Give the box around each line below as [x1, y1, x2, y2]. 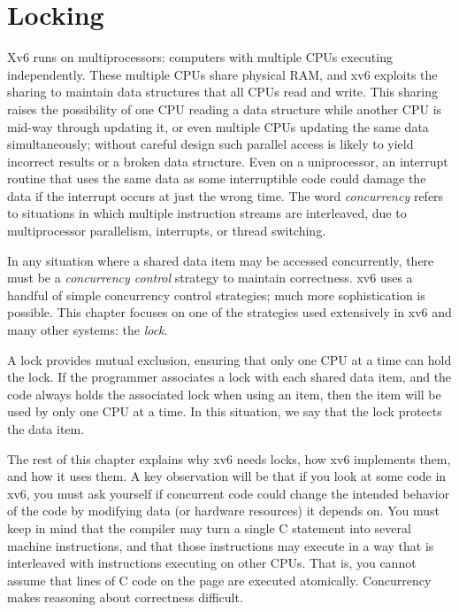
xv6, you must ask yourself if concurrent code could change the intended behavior [7, 484, 450, 502]
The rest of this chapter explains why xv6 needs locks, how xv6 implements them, [7, 449, 451, 468]
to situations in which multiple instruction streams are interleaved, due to [7, 204, 407, 222]
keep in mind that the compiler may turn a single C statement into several [7, 518, 411, 537]
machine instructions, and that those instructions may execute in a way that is [7, 536, 434, 554]
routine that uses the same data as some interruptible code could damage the [7, 169, 426, 188]
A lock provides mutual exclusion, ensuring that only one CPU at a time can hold [7, 350, 452, 368]
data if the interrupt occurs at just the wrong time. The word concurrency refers [7, 186, 444, 205]
